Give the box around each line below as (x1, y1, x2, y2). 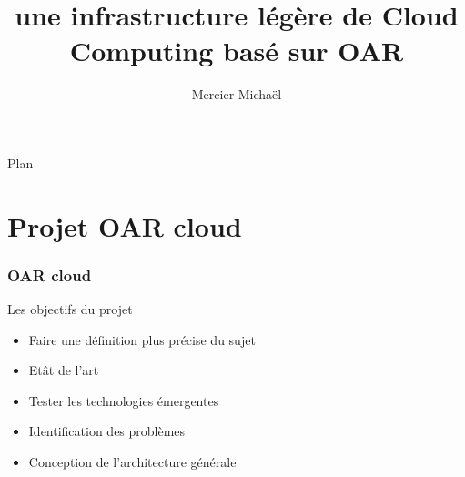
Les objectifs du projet (7, 299, 133, 319)
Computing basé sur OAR (69, 32, 404, 69)
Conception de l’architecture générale (28, 452, 237, 472)
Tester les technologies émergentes (28, 391, 219, 410)
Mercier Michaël (191, 85, 282, 104)
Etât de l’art (28, 360, 99, 380)
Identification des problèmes (28, 421, 186, 441)
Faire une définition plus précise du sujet (28, 330, 256, 349)
